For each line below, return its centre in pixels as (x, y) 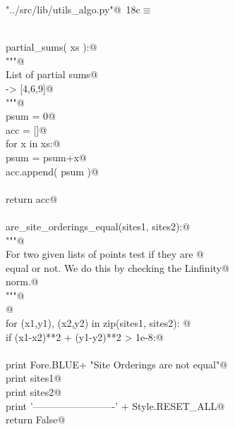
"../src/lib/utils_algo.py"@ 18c (73, 9)
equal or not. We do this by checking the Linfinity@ (117, 267)
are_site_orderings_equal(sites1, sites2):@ (98, 226)
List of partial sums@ (52, 74)
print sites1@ (34, 378)
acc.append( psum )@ (52, 171)
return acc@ (32, 198)
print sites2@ (34, 392)
